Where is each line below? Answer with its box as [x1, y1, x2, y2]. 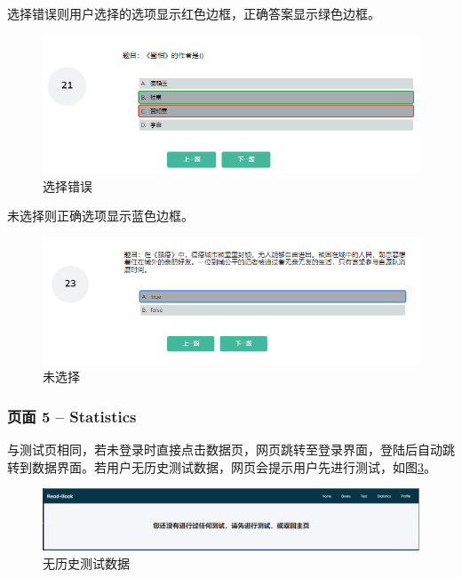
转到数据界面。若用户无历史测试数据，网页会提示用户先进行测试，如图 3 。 [7, 457, 436, 476]
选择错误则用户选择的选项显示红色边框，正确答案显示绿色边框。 [7, 4, 380, 22]
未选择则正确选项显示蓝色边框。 [7, 206, 194, 225]
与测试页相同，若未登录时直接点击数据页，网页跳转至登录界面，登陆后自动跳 [7, 440, 455, 459]
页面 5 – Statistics [7, 405, 137, 427]
